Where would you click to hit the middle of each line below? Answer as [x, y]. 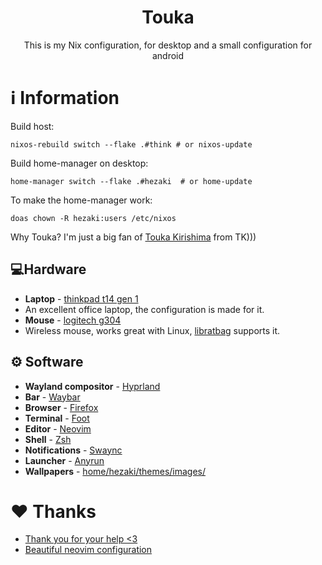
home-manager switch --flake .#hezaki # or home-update [131, 181]
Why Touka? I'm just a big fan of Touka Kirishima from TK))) [133, 237]
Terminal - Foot [57, 418]
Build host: [32, 126]
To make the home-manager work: [81, 200]
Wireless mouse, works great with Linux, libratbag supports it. [152, 330]
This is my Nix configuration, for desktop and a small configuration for [168, 45]
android [168, 55]
